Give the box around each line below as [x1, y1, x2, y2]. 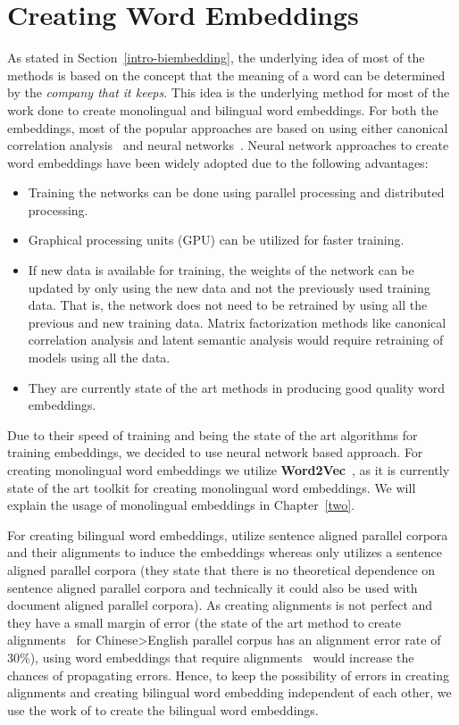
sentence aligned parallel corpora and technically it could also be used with [7, 578, 418, 596]
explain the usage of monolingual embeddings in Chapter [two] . [7, 496, 355, 514]
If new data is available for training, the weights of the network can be [28, 261, 414, 279]
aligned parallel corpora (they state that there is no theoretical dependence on [7, 560, 436, 579]
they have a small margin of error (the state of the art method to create [7, 612, 401, 631]
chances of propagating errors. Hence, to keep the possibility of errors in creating [7, 665, 449, 684]
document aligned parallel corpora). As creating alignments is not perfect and [7, 596, 433, 614]
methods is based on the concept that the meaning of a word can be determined [7, 65, 446, 84]
